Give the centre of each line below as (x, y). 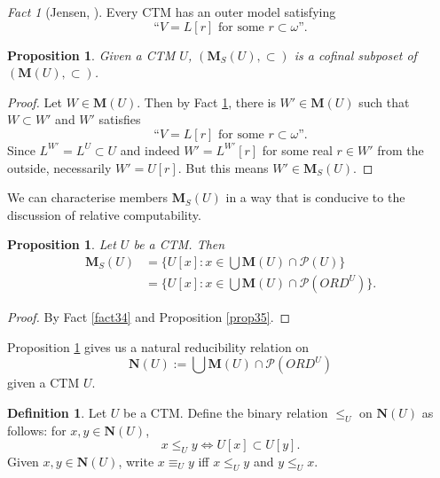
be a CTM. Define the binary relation (226, 412)
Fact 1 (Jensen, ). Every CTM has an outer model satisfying (172, 12)
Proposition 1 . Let (62, 244)
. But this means (223, 167)
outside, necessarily (59, 167)
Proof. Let (35, 102)
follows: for (37, 430)
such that (384, 102)
